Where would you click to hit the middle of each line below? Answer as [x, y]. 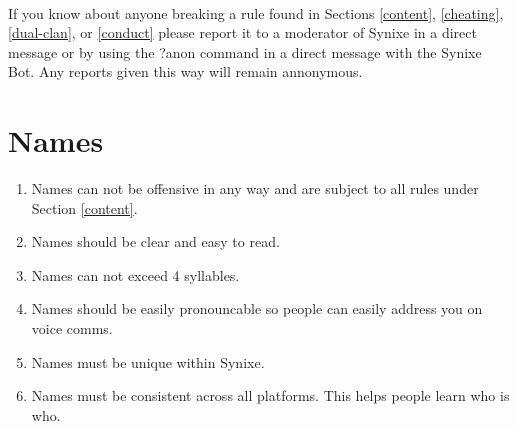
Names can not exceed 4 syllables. [135, 274]
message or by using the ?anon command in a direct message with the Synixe [245, 51]
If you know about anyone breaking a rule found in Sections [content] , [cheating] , [256, 12]
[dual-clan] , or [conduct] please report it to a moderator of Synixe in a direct [242, 32]
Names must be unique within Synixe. [148, 361]
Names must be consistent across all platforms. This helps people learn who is [270, 395]
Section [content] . [84, 207]
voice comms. [72, 328]
